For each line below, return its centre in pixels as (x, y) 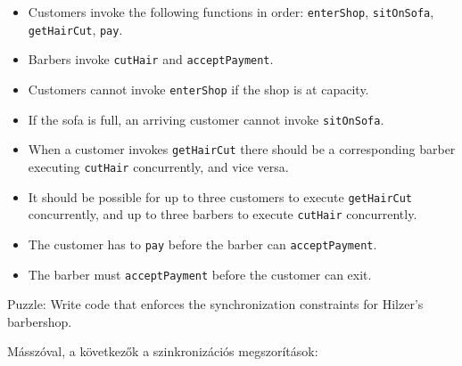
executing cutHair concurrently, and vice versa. (158, 166)
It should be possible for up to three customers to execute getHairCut (220, 196)
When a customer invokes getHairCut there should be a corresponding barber (242, 149)
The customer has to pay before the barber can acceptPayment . (202, 244)
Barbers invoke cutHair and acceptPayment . (151, 59)
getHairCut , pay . (75, 29)
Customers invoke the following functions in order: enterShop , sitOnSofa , (231, 12)
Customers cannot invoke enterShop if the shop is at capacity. (198, 89)
